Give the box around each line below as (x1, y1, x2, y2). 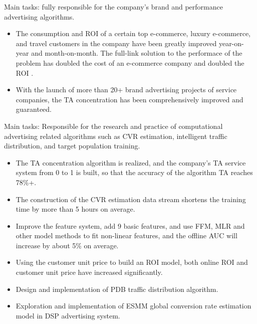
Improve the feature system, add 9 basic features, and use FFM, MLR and (16, 220, 245, 231)
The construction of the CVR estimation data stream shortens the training (16, 194, 246, 204)
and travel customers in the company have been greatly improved (16, 38, 217, 48)
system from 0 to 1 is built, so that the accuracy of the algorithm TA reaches (16, 167, 253, 178)
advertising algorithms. (4, 11, 75, 22)
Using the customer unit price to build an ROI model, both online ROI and (16, 257, 248, 267)
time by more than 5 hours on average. (16, 204, 135, 214)
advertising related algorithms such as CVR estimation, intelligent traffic (4, 130, 227, 141)
